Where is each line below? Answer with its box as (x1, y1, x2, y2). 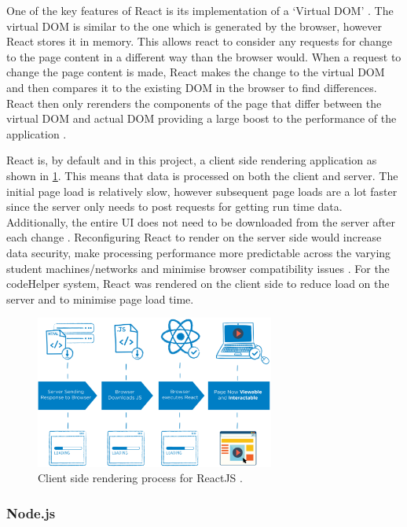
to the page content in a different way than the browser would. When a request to (6, 48, 401, 64)
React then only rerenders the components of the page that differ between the (6, 94, 382, 111)
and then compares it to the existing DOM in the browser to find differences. (6, 79, 377, 95)
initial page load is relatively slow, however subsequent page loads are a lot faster (6, 182, 398, 199)
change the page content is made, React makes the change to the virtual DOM (6, 64, 385, 80)
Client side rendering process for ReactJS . (38, 470, 243, 486)
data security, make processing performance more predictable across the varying (6, 244, 391, 260)
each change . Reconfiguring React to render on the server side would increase (6, 229, 382, 245)
